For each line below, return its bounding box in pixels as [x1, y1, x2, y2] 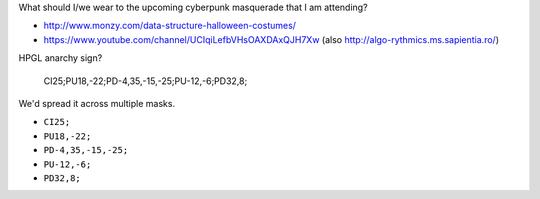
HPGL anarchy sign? [18, 52, 103, 64]
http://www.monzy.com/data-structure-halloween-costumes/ [43, 20, 297, 32]
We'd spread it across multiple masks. [18, 97, 175, 109]
